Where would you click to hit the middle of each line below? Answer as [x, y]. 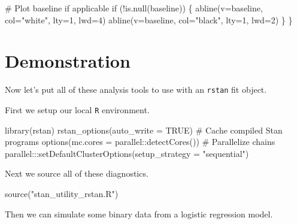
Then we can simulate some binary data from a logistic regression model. [139, 214]
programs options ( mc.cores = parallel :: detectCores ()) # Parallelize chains [140, 142]
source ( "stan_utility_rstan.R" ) [62, 193]
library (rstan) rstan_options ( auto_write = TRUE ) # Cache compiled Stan [144, 130]
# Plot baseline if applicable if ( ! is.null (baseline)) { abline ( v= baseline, [134, 8]
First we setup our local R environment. [77, 109]
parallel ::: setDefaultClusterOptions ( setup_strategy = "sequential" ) [127, 153]
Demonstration [68, 61]
